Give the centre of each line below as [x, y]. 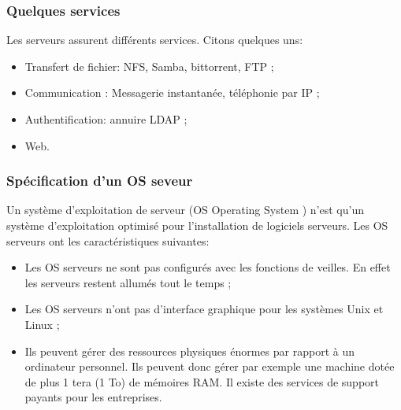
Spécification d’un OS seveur [100, 181]
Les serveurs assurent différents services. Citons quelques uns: [155, 40]
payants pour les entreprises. [93, 397]
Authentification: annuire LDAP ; [106, 119]
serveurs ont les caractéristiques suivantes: [108, 240]
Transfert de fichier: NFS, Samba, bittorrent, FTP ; [149, 66]
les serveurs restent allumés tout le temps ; [128, 282]
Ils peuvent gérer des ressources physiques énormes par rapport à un [189, 351]
